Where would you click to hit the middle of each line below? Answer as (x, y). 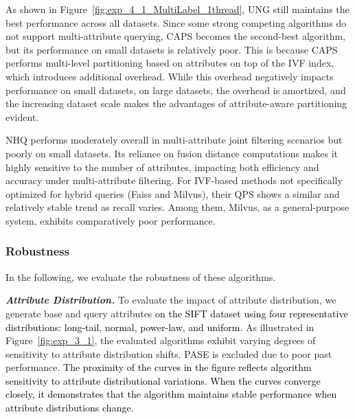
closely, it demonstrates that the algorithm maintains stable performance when (171, 394)
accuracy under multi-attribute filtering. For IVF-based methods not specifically (174, 180)
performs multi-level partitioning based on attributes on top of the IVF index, (170, 63)
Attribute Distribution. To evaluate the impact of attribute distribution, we (171, 300)
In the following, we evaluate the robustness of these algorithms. (141, 276)
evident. (22, 116)
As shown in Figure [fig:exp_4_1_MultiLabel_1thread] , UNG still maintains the (177, 9)
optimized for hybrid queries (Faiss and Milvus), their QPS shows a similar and (173, 193)
